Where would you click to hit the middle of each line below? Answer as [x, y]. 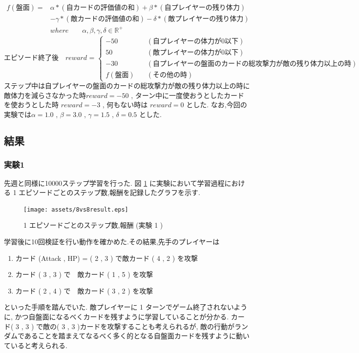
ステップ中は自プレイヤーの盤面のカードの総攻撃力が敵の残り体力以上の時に [127, 86]
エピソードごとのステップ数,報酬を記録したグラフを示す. [109, 192]
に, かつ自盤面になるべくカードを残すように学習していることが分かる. [116, 316]
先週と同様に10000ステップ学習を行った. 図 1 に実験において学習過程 [114, 183]
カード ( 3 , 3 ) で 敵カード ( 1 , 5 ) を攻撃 [84, 274]
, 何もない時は [125, 105]
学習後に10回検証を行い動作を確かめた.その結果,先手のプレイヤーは [112, 242]
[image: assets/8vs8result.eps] [76, 209]
